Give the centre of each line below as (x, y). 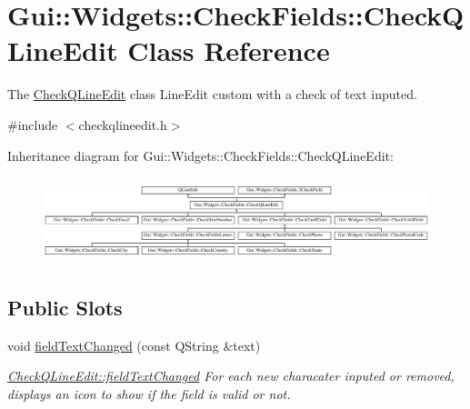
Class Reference (229, 50)
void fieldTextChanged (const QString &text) (134, 345)
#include (33, 124)
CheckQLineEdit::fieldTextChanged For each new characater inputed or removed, (231, 376)
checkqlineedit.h (123, 124)
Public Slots (65, 307)
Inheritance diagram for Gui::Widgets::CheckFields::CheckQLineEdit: (200, 155)
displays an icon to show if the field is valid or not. (149, 393)
